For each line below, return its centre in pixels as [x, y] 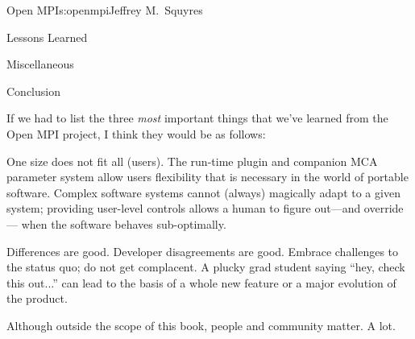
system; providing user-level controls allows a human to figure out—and [184, 208]
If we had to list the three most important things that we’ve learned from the [197, 118]
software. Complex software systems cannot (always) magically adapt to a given [203, 192]
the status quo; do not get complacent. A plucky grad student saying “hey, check [206, 267]
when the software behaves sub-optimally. [124, 223]
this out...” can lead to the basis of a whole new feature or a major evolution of [201, 282]
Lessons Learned [47, 37]
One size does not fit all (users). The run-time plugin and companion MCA [192, 161]
